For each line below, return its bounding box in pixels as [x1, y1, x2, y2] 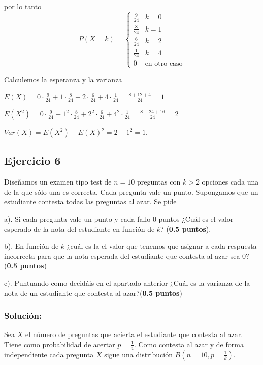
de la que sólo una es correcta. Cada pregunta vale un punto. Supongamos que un [4, 186, 258, 197]
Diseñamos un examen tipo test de [4, 176, 112, 187]
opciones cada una [202, 176, 259, 187]
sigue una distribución [104, 349, 173, 359]
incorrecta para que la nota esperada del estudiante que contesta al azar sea [4, 250, 240, 261]
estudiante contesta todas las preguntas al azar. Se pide [4, 196, 177, 207]
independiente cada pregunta [4, 349, 94, 359]
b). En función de [4, 240, 59, 251]
